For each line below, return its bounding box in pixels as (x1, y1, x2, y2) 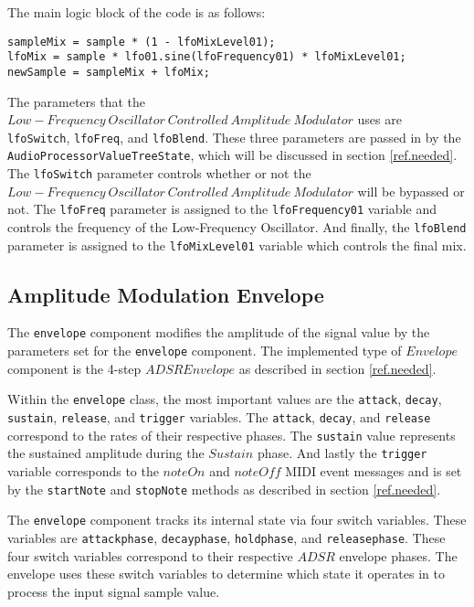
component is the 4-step (7, 358, 142, 378)
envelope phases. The (339, 546, 458, 565)
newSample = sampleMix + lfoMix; (7, 65, 210, 79)
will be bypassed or (357, 181, 465, 200)
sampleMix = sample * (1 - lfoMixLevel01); (7, 35, 276, 48)
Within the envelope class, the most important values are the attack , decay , (7, 389, 442, 409)
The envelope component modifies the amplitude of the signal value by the (7, 323, 430, 342)
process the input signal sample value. (7, 581, 220, 601)
